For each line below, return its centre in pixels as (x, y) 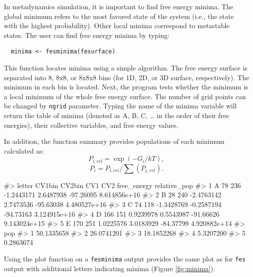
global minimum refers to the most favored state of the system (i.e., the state (119, 16)
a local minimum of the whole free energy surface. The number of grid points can (125, 96)
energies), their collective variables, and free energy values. (91, 125)
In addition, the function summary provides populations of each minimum (114, 141)
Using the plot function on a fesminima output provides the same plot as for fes (125, 258)
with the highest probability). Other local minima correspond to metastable (117, 26)
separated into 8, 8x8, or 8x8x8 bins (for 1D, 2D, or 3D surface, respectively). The (126, 77)
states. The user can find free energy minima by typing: (87, 35)
